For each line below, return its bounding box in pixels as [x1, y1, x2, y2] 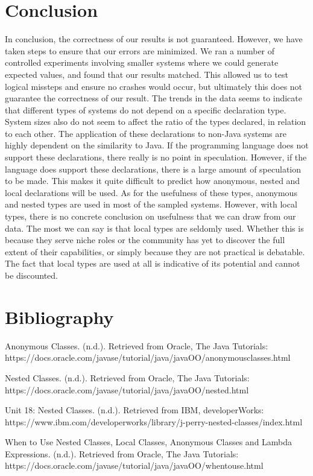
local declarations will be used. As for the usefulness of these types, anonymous [5, 186, 297, 198]
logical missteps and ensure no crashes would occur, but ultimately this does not [5, 80, 303, 92]
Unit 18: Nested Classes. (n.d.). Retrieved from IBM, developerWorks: [5, 404, 264, 416]
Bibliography [5, 304, 114, 329]
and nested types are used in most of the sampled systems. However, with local [5, 198, 297, 211]
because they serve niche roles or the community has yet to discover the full [5, 233, 285, 246]
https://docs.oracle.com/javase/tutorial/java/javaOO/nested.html [5, 383, 249, 396]
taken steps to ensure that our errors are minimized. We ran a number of [5, 44, 275, 57]
